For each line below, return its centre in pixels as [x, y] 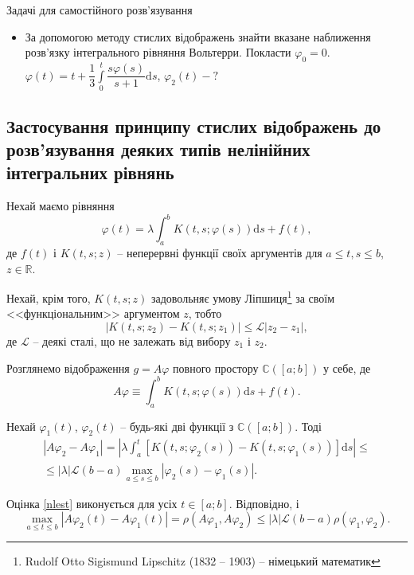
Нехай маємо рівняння [61, 206]
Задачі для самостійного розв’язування [100, 10]
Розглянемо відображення [68, 368]
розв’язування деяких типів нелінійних [158, 149]
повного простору [216, 368]
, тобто [205, 313]
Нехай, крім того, [49, 297]
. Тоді [308, 426]
